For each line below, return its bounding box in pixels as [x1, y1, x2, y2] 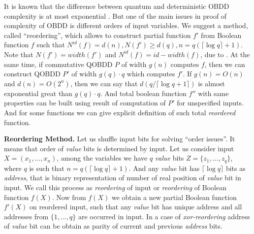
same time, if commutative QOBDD [4, 59, 113, 69]
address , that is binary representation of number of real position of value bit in [4, 172, 241, 183]
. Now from [52, 192, 86, 202]
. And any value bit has [128, 163, 200, 173]
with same [198, 88, 229, 98]
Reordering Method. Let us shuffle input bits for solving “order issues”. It [4, 134, 235, 144]
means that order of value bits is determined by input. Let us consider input [4, 143, 234, 153]
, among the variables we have [57, 153, 148, 163]
